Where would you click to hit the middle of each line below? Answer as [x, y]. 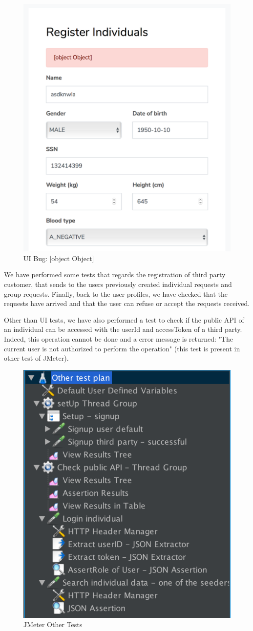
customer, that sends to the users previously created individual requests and [118, 284]
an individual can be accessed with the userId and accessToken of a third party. [123, 329]
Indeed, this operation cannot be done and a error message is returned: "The [118, 338]
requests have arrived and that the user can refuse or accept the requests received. [127, 303]
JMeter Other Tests [53, 624]
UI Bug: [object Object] [59, 258]
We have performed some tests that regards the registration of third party [115, 275]
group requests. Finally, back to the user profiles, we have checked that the [116, 294]
